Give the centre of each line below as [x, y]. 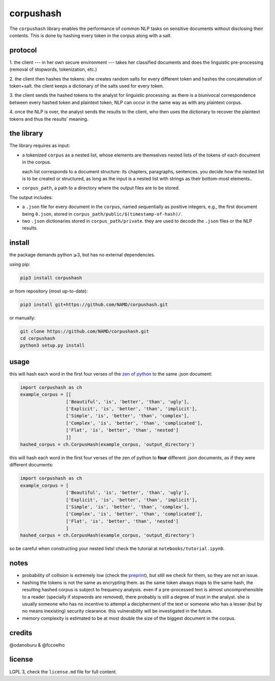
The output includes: [31, 197]
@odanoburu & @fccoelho [37, 645]
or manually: [22, 318]
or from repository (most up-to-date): [49, 291]
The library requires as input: [40, 146]
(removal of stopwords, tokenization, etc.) [53, 69]
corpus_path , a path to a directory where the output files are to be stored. [101, 188]
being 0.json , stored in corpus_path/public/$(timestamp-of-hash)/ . [102, 214]
